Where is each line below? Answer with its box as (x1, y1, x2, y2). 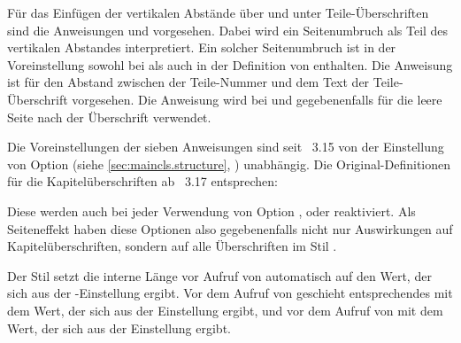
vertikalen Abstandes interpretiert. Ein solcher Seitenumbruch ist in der (7, 38, 396, 57)
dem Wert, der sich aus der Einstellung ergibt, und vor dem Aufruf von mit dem (7, 300, 443, 319)
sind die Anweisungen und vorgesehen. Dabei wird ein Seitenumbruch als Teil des (7, 20, 449, 39)
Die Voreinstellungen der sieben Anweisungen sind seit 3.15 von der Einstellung (7, 137, 444, 156)
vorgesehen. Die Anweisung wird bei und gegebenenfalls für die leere (72, 90, 442, 108)
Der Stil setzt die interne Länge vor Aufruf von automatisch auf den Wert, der (7, 266, 432, 285)
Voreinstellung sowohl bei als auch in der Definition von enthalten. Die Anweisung (7, 55, 453, 74)
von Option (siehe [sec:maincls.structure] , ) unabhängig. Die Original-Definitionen (7, 154, 451, 173)
